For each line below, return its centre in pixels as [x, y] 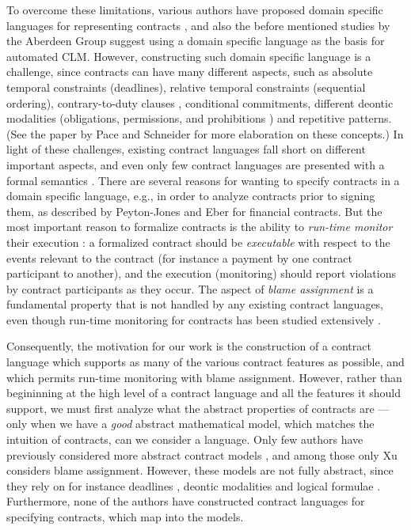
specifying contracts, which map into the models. [125, 517]
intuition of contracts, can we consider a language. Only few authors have [185, 439]
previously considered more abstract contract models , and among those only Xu [202, 454]
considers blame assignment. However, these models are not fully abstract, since [200, 470]
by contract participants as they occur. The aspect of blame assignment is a [190, 288]
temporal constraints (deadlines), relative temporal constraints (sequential [186, 87]
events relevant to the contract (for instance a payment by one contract [179, 257]
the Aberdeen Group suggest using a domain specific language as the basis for [196, 41]
